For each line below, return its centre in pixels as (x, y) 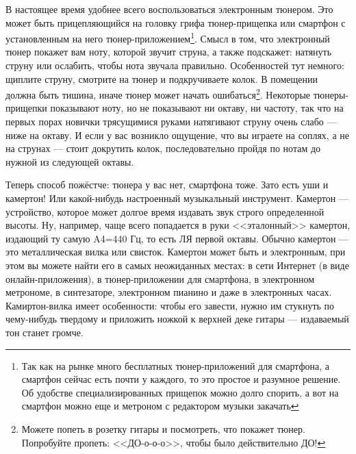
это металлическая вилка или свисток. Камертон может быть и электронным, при (176, 252)
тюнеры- (331, 94)
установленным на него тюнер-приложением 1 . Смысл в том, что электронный (168, 37)
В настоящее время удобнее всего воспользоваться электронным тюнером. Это (169, 9)
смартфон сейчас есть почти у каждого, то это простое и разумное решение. (181, 379)
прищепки (26, 108)
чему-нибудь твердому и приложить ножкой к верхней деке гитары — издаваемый (177, 319)
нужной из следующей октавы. (70, 161)
